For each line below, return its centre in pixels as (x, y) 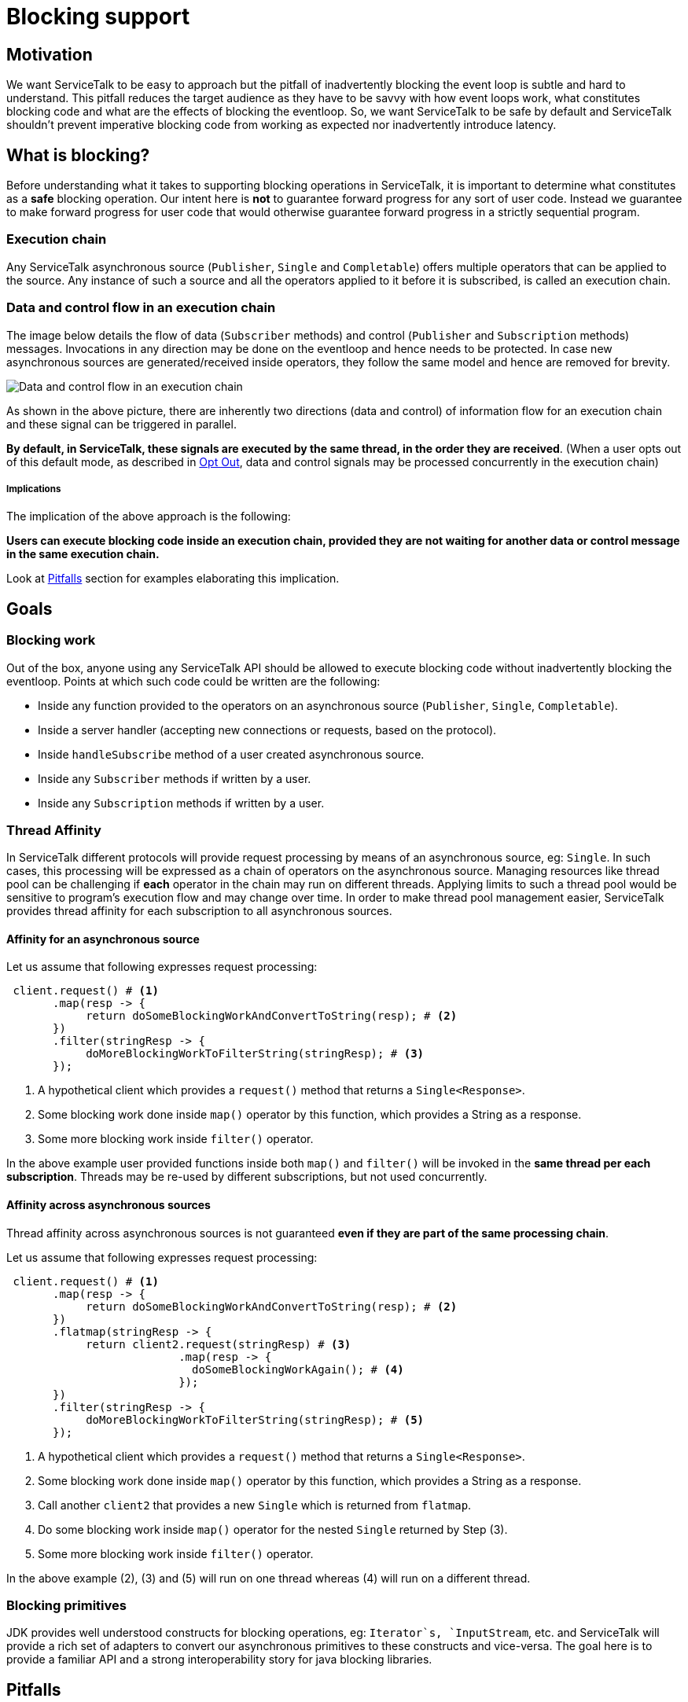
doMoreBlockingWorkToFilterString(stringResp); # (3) (255, 1054)
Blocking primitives (66, 1606)
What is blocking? (78, 155)
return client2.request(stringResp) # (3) (219, 1344)
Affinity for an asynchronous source (103, 939)
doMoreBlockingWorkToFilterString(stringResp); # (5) (255, 1419)
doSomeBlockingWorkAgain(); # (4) (298, 1369)
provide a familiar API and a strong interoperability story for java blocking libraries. (219, 1660)
